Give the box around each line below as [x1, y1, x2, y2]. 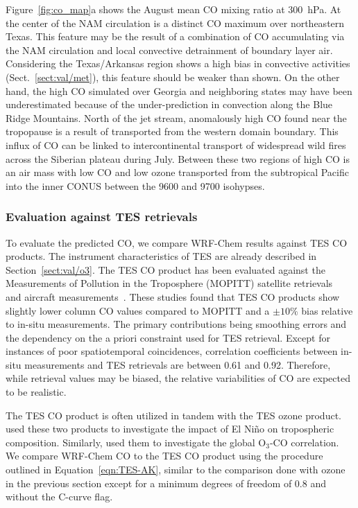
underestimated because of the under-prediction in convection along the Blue [6, 97, 333, 112]
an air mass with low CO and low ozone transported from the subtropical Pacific [6, 165, 349, 179]
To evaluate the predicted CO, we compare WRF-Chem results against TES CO [6, 235, 348, 249]
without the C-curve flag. [6, 489, 113, 504]
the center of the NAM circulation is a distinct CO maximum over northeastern [6, 15, 345, 30]
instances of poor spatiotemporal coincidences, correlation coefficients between [6, 344, 338, 358]
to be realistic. [6, 385, 67, 399]
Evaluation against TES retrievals [6, 208, 198, 225]
